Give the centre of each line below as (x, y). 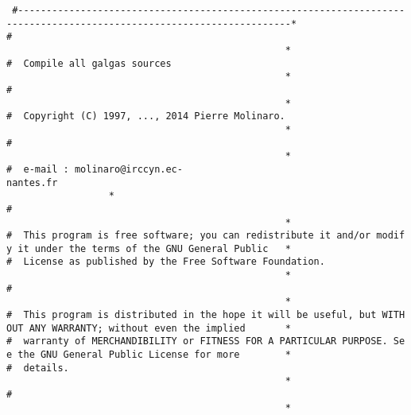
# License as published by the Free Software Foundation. (166, 262)
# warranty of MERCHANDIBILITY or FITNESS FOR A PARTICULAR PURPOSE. (197, 341)
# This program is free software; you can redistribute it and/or (189, 236)
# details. (38, 368)
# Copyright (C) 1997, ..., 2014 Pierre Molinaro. (146, 116)
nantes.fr (32, 182)
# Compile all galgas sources (89, 63)
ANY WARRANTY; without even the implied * (160, 328)
